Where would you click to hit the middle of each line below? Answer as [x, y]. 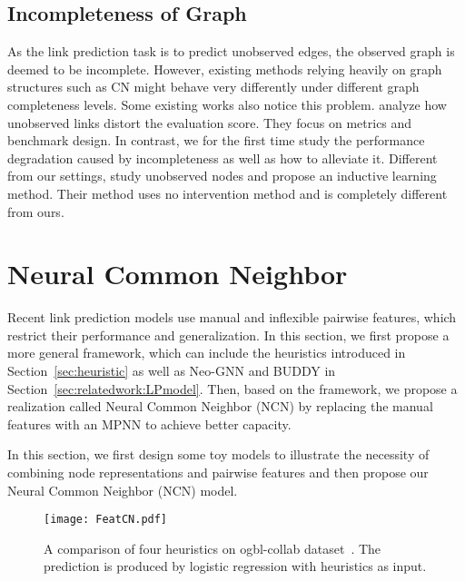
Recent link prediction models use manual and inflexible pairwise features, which [232, 317]
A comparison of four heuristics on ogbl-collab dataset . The [213, 548]
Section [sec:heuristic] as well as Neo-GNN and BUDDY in [172, 371]
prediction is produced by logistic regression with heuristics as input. [235, 566]
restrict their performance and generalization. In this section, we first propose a [228, 335]
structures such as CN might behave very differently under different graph [213, 87]
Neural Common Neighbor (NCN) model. [123, 490]
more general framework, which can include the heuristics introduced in [207, 353]
